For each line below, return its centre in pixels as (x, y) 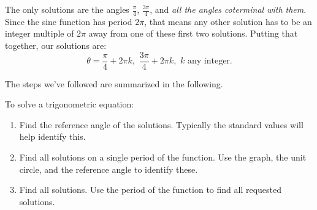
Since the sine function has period (69, 21)
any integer (208, 61)
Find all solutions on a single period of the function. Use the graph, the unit (163, 157)
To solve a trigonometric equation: (70, 104)
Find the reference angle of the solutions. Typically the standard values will (161, 124)
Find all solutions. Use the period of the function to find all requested (151, 190)
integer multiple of (40, 33)
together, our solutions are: (56, 45)
